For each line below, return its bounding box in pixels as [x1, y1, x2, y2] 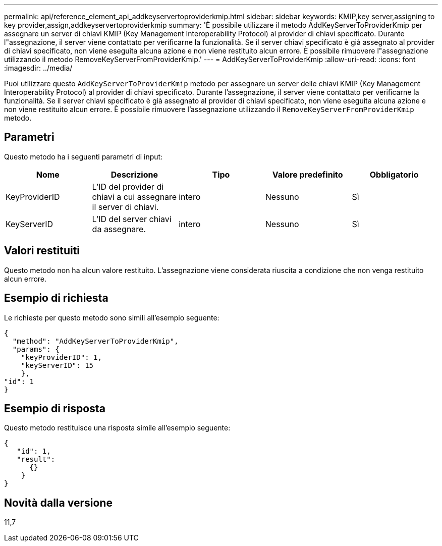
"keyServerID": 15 [21, 361, 94, 369]
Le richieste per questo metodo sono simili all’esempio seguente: [4, 313, 219, 322]
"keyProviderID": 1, [21, 353, 102, 361]
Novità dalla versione [4, 496, 113, 509]
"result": [17, 455, 56, 464]
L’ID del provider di [92, 181, 164, 192]
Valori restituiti [4, 244, 80, 257]
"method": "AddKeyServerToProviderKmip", [12, 337, 179, 345]
